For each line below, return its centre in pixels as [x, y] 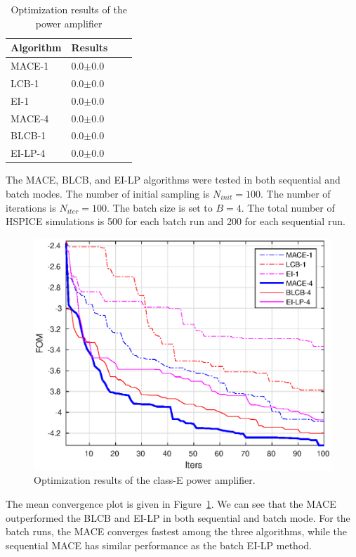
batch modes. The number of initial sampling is [108, 193]
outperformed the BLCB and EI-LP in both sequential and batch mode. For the [178, 517]
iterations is [31, 207]
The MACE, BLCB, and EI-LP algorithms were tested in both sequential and [173, 180]
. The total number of [288, 207]
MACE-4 [30, 118]
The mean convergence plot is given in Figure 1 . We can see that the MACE [171, 503]
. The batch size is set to [160, 207]
